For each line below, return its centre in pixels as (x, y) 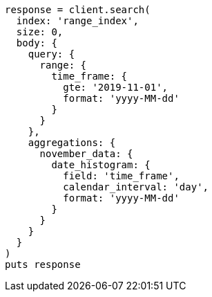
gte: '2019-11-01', (116, 87)
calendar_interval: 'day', (136, 187)
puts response (43, 264)
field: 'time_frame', (121, 176)
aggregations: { (72, 143)
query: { (51, 54)
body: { (37, 43)
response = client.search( (78, 10)
